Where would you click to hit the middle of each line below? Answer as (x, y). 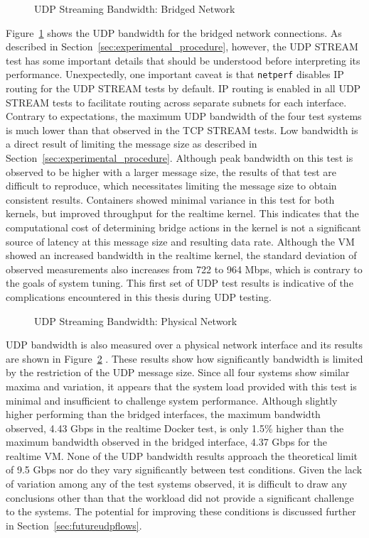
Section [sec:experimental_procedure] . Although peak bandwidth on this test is (180, 158)
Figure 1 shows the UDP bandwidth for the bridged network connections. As (174, 32)
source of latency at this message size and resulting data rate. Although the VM (180, 241)
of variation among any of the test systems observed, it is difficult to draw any (177, 484)
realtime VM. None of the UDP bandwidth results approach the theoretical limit (182, 455)
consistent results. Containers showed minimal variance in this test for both (170, 199)
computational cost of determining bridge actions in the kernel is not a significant (183, 227)
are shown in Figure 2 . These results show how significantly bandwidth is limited (184, 358)
